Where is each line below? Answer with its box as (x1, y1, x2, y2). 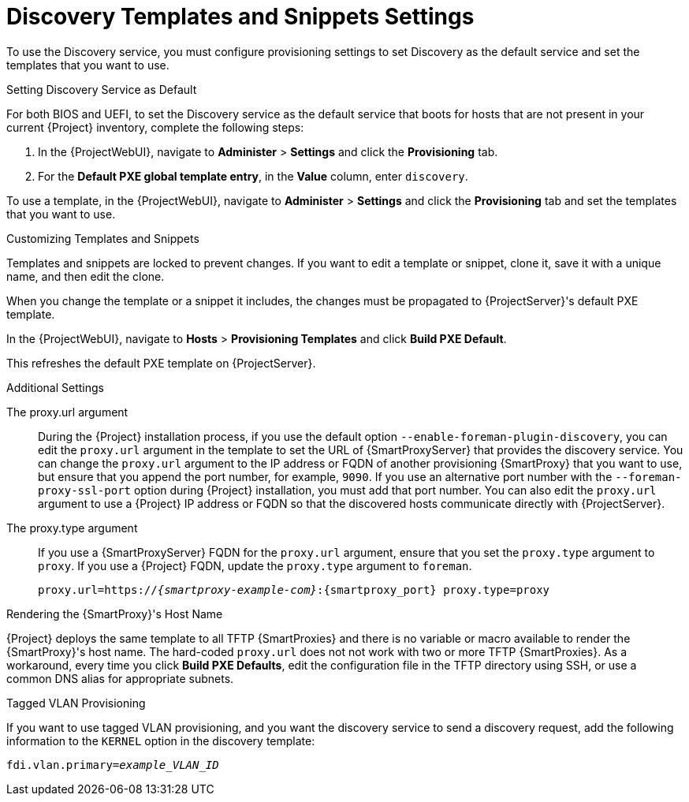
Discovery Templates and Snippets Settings (6, 3, 475, 30)
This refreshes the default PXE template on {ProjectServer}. (6, 356, 316, 370)
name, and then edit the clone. (6, 269, 165, 283)
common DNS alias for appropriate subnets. (6, 671, 234, 685)
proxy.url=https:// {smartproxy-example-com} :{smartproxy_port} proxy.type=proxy (38, 583, 550, 596)
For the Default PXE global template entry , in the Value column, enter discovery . (38, 169, 468, 183)
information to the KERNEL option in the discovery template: (6, 733, 315, 748)
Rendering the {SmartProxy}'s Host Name (6, 606, 223, 621)
